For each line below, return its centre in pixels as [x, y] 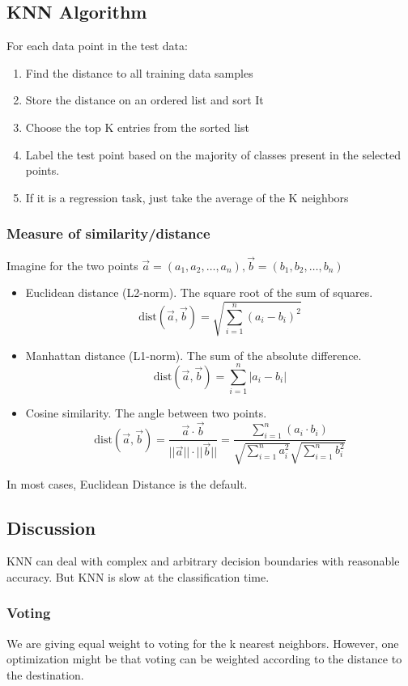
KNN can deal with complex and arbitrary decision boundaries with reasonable [203, 561]
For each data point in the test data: [97, 46]
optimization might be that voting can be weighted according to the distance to [204, 659]
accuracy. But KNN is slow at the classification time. [138, 576]
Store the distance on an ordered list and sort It [144, 100]
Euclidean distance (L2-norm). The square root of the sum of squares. [199, 292]
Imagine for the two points [72, 265]
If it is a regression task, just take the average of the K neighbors [187, 197]
